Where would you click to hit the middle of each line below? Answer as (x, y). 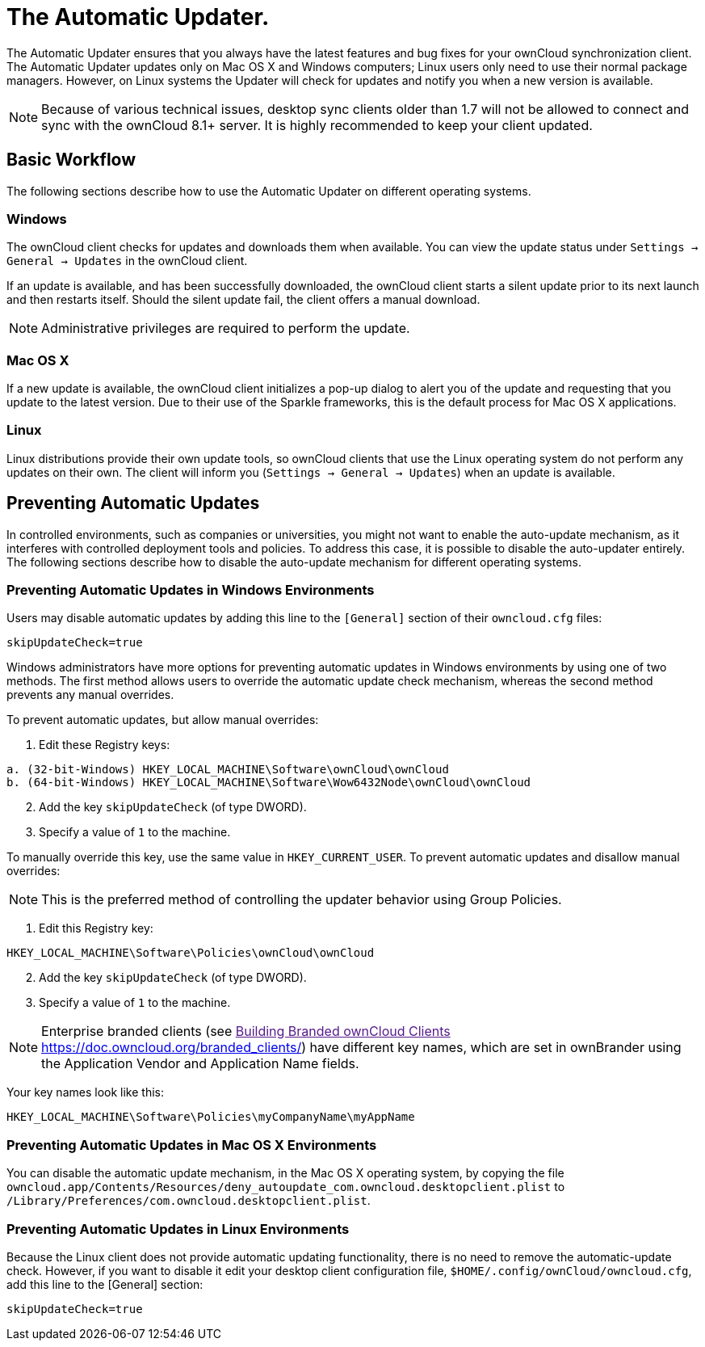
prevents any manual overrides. (90, 695)
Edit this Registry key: (96, 928)
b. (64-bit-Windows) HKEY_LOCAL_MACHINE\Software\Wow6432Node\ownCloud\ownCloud (269, 783)
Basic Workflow (71, 160)
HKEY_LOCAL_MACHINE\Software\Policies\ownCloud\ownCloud (191, 953)
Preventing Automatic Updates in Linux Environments (178, 1229)
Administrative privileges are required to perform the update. (226, 328)
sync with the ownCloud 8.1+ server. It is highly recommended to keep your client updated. (317, 125)
